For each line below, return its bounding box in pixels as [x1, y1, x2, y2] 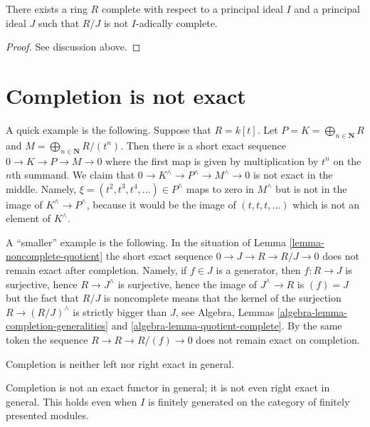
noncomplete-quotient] [6, 248, 103, 263]
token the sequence [6, 332, 88, 347]
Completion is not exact [6, 80, 246, 110]
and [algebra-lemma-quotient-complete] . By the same [111, 318, 342, 333]
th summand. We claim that [11, 167, 135, 182]
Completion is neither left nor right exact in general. [6, 356, 235, 371]
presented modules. [6, 408, 89, 423]
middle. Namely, [6, 181, 77, 196]
